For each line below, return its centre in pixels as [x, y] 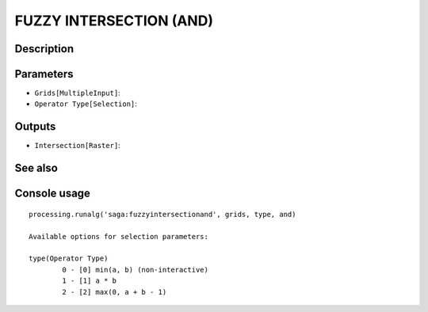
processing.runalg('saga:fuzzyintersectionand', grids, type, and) [162, 214]
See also [36, 168]
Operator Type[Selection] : [86, 104]
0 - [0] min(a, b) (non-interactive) [136, 270]
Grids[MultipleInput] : [77, 93]
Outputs [35, 127]
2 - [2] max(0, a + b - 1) [115, 292]
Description [44, 49]
